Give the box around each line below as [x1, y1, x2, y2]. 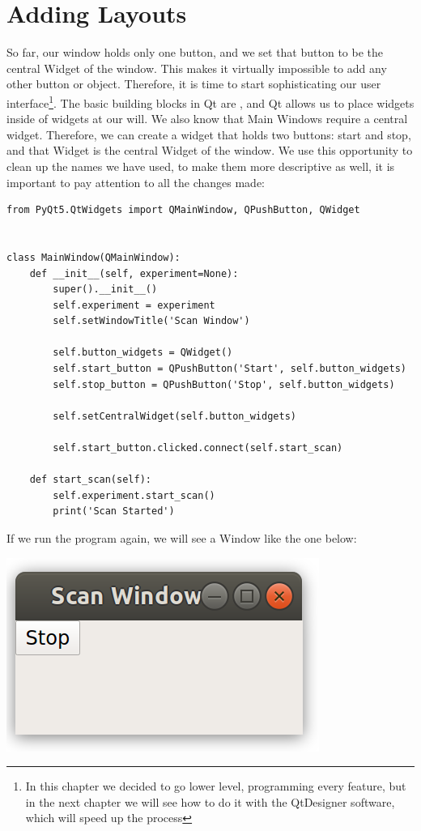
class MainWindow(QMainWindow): [6, 251, 181, 263]
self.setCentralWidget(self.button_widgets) [53, 410, 296, 422]
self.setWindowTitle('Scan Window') [53, 315, 250, 327]
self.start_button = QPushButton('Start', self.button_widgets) [53, 363, 406, 375]
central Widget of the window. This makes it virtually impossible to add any [6, 59, 387, 76]
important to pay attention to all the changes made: [6, 173, 266, 190]
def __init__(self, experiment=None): [29, 267, 239, 279]
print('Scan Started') [53, 505, 175, 518]
